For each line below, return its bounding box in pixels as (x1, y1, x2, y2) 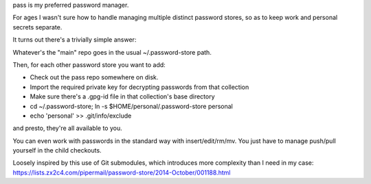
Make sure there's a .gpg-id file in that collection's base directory (30, 92, 216, 101)
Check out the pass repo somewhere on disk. (30, 73, 159, 81)
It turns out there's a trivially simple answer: (12, 36, 137, 44)
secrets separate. (12, 23, 63, 31)
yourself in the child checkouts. (12, 146, 102, 155)
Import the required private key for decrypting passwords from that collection (30, 83, 249, 91)
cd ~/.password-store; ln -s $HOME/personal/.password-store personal (30, 102, 233, 110)
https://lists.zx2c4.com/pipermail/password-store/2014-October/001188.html (12, 168, 231, 176)
